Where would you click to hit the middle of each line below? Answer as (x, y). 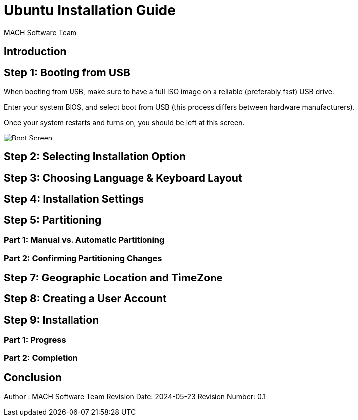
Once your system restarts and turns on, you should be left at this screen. (124, 123)
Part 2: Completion (41, 358)
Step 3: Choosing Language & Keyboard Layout (123, 178)
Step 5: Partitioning (53, 220)
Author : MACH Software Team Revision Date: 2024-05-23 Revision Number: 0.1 (135, 397)
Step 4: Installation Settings (74, 199)
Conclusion (33, 377)
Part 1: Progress (35, 340)
